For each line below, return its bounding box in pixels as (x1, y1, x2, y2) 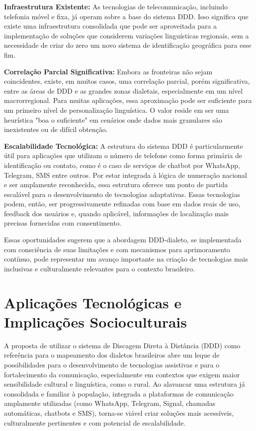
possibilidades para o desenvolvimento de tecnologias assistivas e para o (4, 359, 220, 369)
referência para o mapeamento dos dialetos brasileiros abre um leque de (4, 350, 220, 360)
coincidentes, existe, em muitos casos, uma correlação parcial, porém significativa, (4, 76, 250, 86)
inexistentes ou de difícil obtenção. (4, 124, 108, 134)
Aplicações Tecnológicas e (4, 292, 182, 312)
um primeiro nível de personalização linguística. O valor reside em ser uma (4, 104, 229, 115)
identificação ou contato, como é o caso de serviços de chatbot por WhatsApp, (4, 160, 240, 170)
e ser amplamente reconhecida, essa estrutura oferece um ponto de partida (4, 179, 228, 190)
